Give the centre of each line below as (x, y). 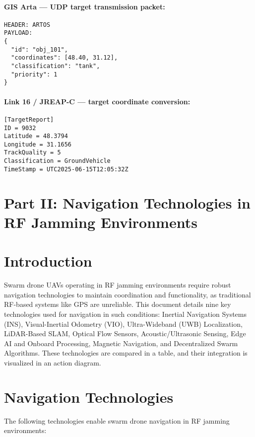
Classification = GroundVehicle (57, 161)
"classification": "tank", (56, 66)
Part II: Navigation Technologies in (127, 202)
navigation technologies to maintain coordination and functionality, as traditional (127, 294)
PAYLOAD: (18, 33)
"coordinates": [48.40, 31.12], (64, 58)
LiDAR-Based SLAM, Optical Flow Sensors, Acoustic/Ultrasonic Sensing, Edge (125, 333)
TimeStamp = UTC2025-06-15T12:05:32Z (66, 169)
